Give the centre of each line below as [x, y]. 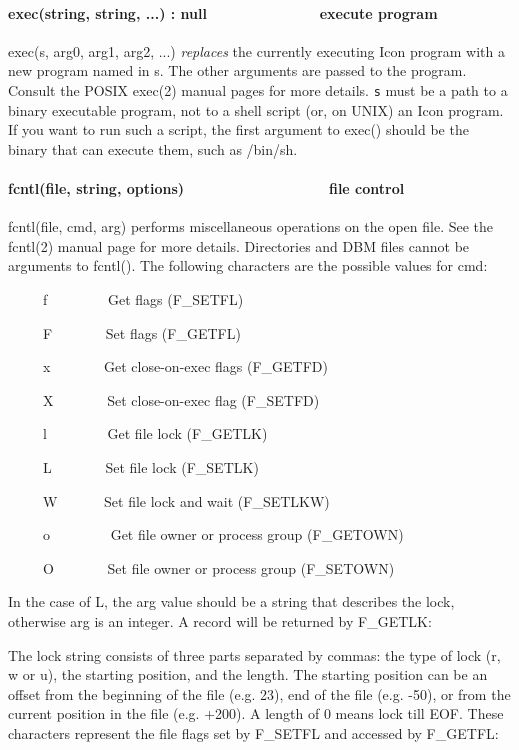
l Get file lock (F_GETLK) [155, 433]
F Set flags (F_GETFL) [141, 332]
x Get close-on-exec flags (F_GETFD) [185, 366]
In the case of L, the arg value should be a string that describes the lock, [231, 601]
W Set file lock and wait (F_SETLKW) [186, 500]
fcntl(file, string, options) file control [206, 188]
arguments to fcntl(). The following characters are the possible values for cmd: [248, 265]
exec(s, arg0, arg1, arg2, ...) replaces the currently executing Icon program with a [256, 50]
